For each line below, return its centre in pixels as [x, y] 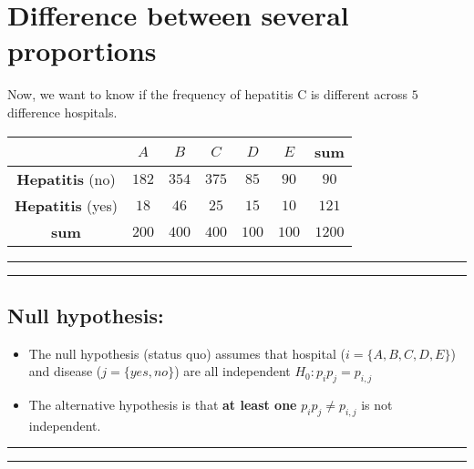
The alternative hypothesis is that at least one [163, 405]
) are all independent [232, 371]
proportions [82, 51]
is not [377, 405]
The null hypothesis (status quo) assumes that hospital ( [187, 353]
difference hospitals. [62, 112]
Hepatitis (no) [66, 178]
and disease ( [65, 371]
